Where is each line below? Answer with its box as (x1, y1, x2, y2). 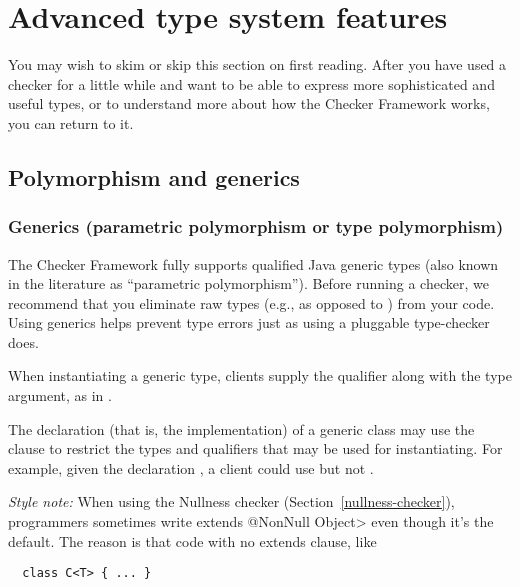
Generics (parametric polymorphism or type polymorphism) (8, 214, 504, 239)
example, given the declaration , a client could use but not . (8, 457, 374, 478)
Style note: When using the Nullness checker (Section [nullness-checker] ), (8, 491, 455, 512)
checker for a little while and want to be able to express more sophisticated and (8, 73, 495, 94)
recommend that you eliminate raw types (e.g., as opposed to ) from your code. (8, 292, 495, 313)
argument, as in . (8, 385, 112, 406)
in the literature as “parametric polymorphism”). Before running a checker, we (8, 273, 489, 294)
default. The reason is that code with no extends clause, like (8, 530, 377, 551)
